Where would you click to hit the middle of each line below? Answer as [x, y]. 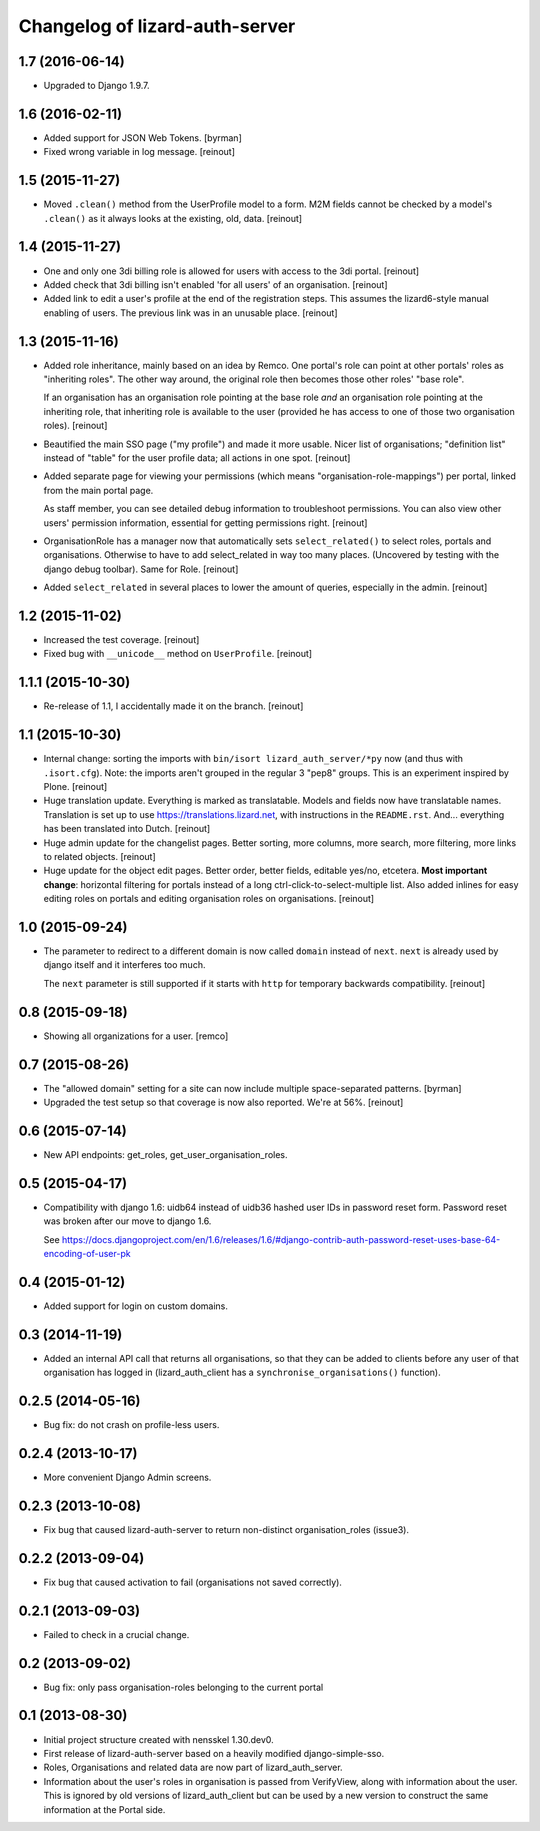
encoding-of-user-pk [87, 1253]
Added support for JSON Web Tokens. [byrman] [142, 137]
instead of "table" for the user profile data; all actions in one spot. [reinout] [197, 457]
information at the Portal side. [104, 1809]
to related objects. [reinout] [99, 856]
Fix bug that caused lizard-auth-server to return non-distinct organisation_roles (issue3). [226, 1529]
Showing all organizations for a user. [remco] [136, 1036]
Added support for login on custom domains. [136, 1306]
